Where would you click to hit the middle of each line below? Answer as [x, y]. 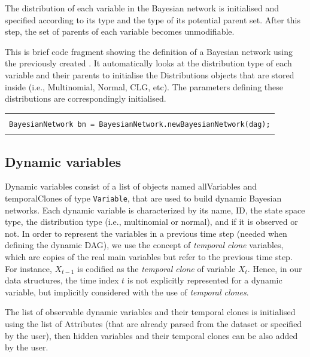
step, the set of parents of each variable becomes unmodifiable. [120, 31]
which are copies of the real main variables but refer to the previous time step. [149, 256]
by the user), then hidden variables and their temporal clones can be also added [151, 335]
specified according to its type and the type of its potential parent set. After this [153, 19]
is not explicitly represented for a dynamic [205, 280]
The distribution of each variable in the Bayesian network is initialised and [142, 8]
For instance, [28, 268]
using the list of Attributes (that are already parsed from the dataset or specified [154, 323]
